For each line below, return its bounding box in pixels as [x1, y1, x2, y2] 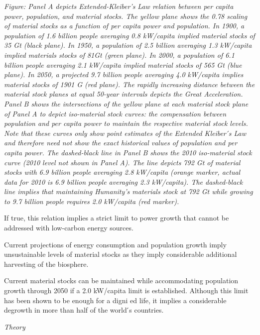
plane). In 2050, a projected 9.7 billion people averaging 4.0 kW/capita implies [4, 69, 244, 80]
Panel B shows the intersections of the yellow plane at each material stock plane [4, 98, 249, 109]
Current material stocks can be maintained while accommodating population [4, 275, 239, 286]
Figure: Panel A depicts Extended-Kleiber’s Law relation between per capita [4, 1, 234, 11]
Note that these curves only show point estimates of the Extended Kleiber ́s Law [4, 127, 247, 138]
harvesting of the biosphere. [4, 258, 89, 269]
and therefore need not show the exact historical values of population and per [4, 137, 238, 148]
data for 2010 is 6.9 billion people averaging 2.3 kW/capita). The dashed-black [4, 176, 243, 187]
